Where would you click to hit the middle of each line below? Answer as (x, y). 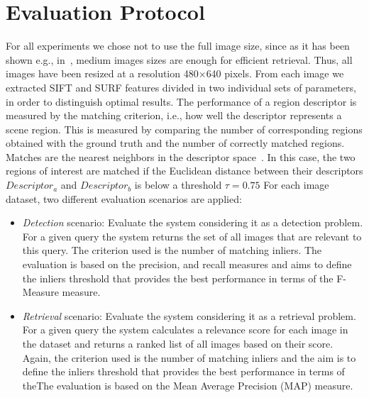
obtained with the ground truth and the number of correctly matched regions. (175, 143)
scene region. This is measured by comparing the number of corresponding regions (184, 129)
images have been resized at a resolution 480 (102, 73)
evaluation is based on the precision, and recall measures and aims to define (187, 264)
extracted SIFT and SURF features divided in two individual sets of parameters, (181, 87)
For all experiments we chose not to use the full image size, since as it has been (178, 46)
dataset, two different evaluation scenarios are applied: (124, 198)
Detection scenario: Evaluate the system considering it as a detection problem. (193, 222)
